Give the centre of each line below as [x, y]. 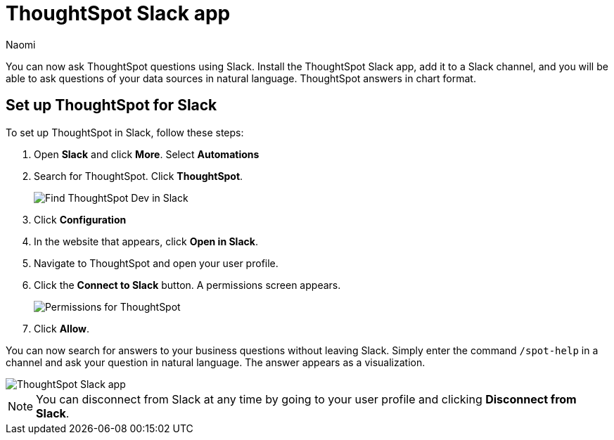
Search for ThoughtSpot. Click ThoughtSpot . [139, 176]
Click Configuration [80, 219]
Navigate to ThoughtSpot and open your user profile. [156, 263]
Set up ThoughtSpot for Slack [111, 105]
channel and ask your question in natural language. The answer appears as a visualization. [216, 362]
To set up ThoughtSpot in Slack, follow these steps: [125, 132]
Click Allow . [62, 328]
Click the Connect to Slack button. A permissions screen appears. [187, 285]
